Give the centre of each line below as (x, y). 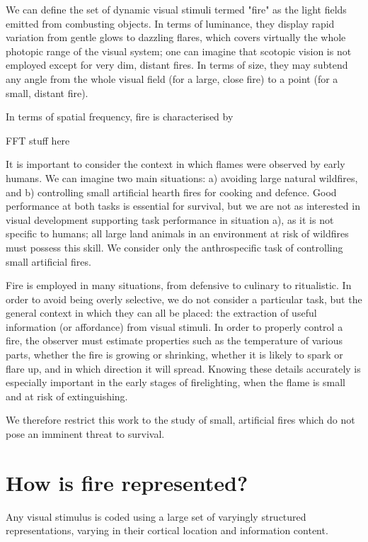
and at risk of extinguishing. (67, 396)
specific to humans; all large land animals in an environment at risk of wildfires (177, 233)
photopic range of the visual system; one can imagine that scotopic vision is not (179, 51)
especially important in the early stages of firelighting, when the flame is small (176, 382)
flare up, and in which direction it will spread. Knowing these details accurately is (183, 368)
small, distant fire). (47, 92)
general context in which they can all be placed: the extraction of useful (161, 313)
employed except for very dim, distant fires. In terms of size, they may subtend (177, 65)
